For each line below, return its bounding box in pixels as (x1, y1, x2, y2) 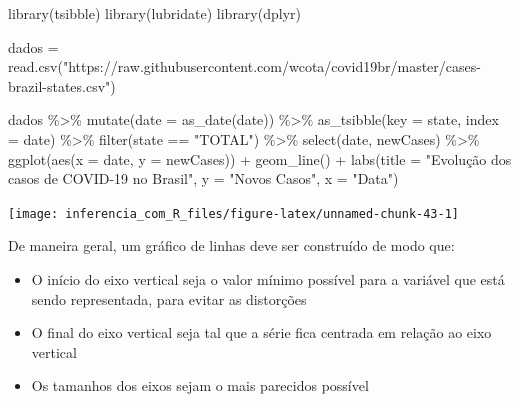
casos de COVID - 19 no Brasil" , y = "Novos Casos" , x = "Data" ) (8, 168, 399, 189)
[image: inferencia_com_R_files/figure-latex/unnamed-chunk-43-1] (8, 206, 460, 221)
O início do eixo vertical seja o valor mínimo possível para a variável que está (31, 269, 505, 289)
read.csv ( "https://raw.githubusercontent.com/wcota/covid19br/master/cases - (8, 56, 481, 77)
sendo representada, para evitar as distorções (31, 288, 307, 309)
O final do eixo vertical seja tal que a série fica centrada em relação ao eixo (31, 322, 492, 343)
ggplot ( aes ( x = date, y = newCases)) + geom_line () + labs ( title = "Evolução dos (8, 148, 512, 169)
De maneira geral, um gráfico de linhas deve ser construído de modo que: (8, 235, 455, 256)
